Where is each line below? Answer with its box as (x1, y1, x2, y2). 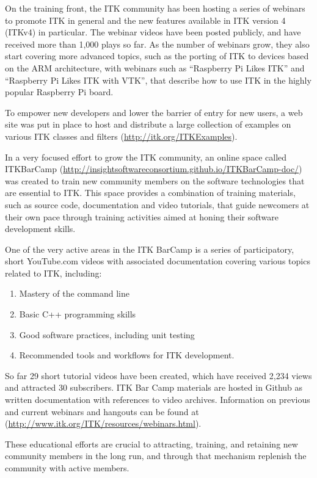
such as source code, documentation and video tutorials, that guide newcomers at (5, 198, 310, 211)
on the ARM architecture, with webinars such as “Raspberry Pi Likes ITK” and (5, 61, 305, 74)
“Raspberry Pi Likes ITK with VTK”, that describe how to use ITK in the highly (5, 73, 312, 86)
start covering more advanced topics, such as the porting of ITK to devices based (5, 49, 309, 62)
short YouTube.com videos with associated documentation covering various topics (5, 255, 310, 267)
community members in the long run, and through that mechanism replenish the (5, 449, 307, 462)
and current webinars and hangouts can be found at (5, 405, 199, 418)
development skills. (5, 222, 76, 235)
